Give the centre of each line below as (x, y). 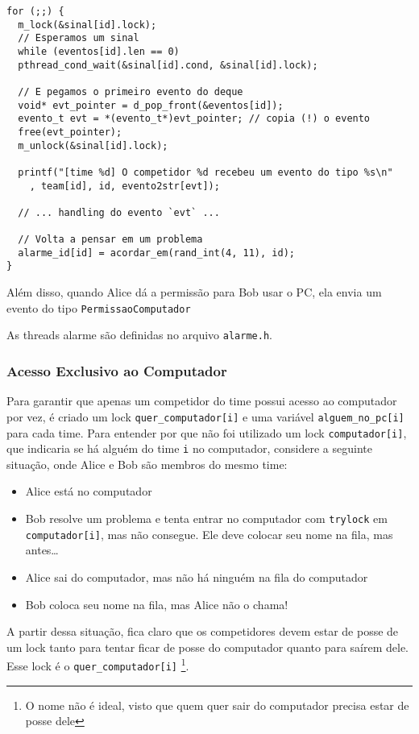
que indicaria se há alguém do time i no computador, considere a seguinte (189, 448)
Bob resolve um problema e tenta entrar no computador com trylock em (206, 518)
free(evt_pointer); (70, 132)
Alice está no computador (89, 491)
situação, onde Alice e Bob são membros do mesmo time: (147, 464)
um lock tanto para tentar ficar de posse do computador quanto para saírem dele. (208, 647)
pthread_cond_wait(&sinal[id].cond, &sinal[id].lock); (168, 65)
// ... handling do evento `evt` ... (119, 212)
